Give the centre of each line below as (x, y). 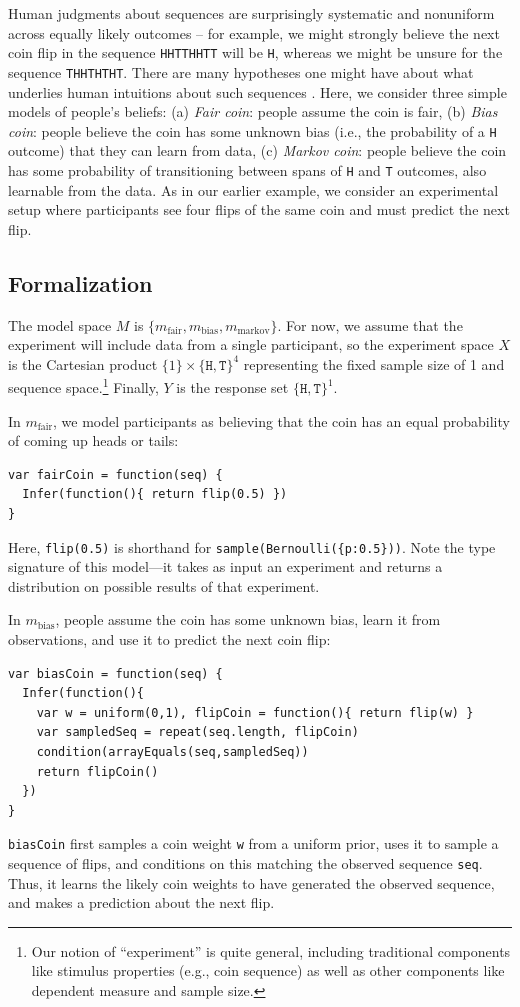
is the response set (232, 387)
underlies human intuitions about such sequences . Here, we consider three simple (257, 91)
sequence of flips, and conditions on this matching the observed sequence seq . (245, 863)
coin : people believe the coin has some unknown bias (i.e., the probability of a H (252, 130)
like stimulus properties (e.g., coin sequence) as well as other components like (268, 970)
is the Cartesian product (83, 363)
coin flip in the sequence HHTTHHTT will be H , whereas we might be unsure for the (255, 52)
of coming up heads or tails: (93, 440)
